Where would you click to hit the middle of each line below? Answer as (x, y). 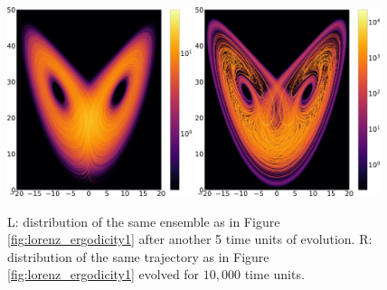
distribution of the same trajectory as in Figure (138, 256)
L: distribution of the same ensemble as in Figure (144, 221)
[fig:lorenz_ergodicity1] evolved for (104, 274)
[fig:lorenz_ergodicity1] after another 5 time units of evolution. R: (190, 239)
